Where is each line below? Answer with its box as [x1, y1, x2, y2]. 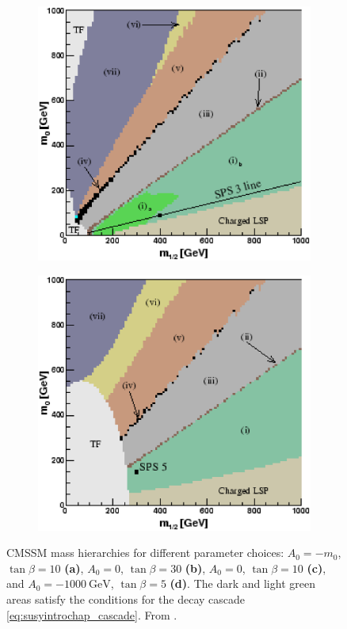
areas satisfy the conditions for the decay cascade [6, 590, 246, 607]
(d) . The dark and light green [170, 575, 315, 592]
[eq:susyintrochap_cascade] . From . [6, 606, 177, 623]
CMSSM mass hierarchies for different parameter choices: [6, 544, 284, 561]
